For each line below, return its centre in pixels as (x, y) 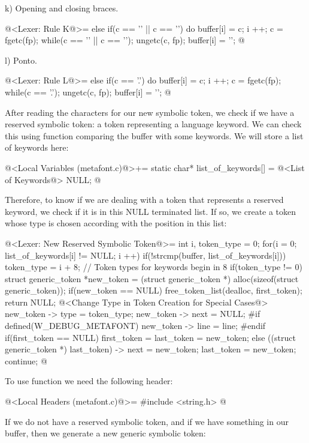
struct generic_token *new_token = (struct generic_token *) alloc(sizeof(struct (152, 278)
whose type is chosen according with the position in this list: (116, 223)
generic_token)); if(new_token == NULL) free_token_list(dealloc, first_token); (154, 290)
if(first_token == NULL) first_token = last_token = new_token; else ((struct (150, 337)
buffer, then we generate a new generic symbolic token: (105, 433)
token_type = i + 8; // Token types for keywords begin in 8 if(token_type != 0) (154, 267)
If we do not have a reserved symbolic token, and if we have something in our (147, 421)
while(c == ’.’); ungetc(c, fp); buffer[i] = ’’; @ (88, 92)
